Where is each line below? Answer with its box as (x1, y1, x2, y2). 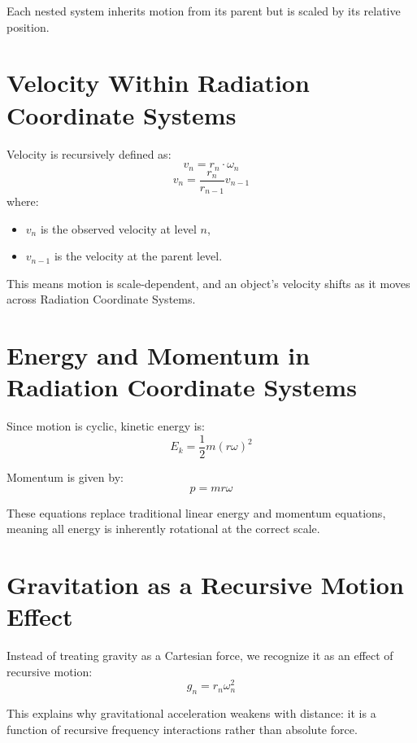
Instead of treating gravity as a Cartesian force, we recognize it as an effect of (7, 647, 393, 664)
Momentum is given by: (7, 469, 124, 485)
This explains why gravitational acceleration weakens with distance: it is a (7, 705, 376, 722)
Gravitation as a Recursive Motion (7, 567, 404, 601)
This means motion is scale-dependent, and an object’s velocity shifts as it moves (7, 274, 410, 291)
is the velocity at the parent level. (54, 247, 223, 264)
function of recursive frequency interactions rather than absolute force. (7, 720, 358, 737)
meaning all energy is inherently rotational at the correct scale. (7, 520, 320, 537)
